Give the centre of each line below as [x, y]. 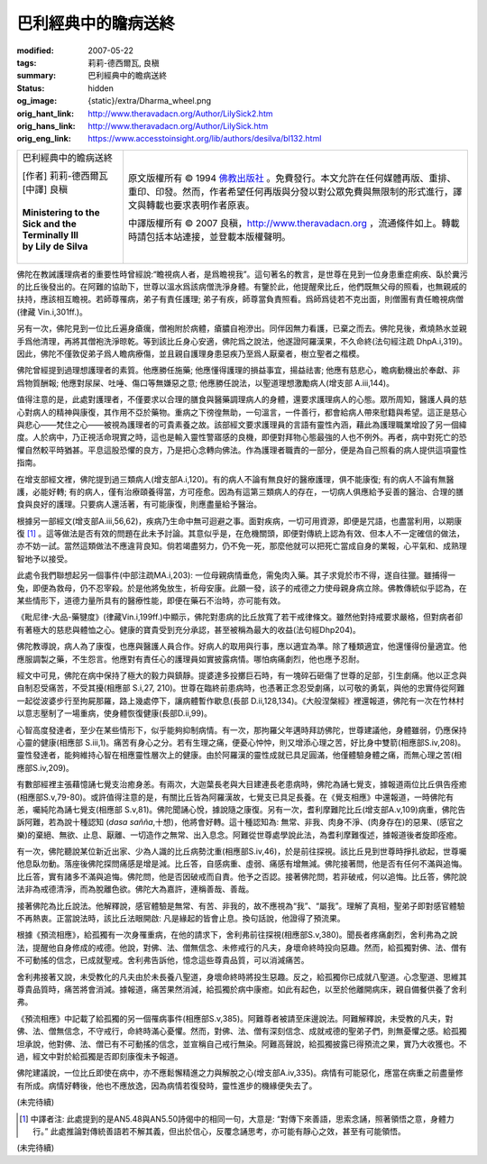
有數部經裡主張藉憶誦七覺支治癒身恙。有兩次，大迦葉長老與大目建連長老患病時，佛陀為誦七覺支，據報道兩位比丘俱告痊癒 [242, 784]
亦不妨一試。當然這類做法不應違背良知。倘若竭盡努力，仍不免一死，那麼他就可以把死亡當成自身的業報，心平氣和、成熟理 [242, 546]
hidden [101, 88]
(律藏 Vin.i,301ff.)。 [52, 312]
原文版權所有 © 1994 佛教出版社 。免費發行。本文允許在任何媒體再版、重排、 [292, 178]
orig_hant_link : [46, 114]
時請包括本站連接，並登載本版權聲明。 [209, 236]
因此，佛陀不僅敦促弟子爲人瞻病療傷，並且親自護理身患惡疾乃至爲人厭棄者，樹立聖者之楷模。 [190, 354]
